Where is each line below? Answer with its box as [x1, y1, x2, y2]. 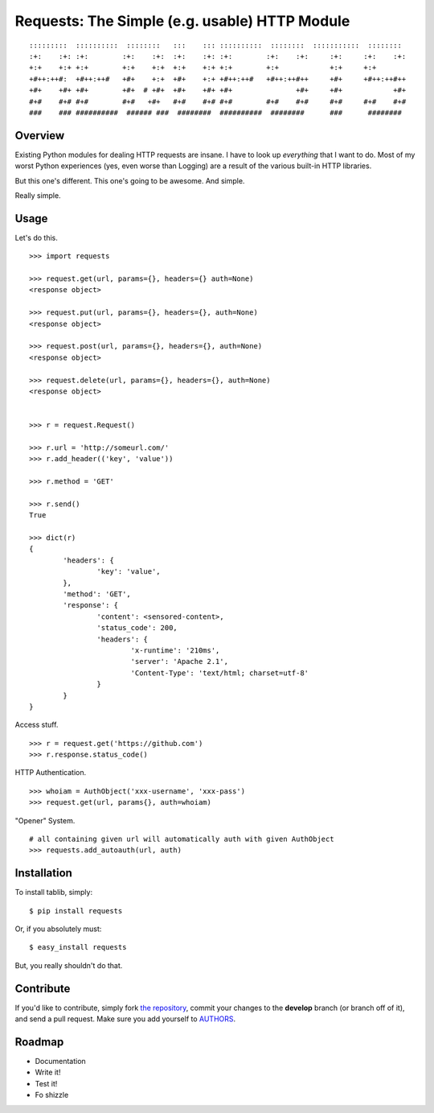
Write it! [35, 1067, 61, 1078]
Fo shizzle [35, 1090, 69, 1100]
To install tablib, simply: [14, 888, 92, 897]
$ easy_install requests [29, 942, 127, 952]
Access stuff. [14, 720, 59, 730]
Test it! [35, 1078, 58, 1088]
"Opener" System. [14, 815, 76, 825]
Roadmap [14, 1035, 64, 1049]
